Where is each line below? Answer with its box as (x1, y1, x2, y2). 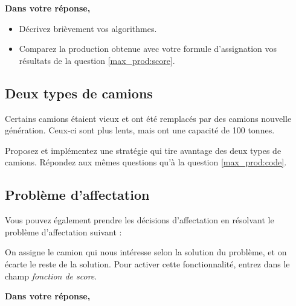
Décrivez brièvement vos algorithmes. (19, 22, 157, 34)
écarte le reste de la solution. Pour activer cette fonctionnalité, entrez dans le (5, 257, 290, 270)
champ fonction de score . (5, 269, 97, 282)
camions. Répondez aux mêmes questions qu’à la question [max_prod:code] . (5, 156, 287, 168)
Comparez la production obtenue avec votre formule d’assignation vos (19, 42, 277, 55)
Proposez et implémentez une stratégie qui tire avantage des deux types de (5, 144, 282, 156)
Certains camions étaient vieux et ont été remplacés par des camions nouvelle (5, 112, 292, 124)
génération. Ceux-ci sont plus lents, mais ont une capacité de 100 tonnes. (5, 124, 275, 136)
